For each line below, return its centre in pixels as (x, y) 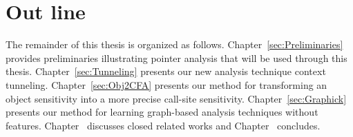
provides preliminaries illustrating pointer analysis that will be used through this (176, 57)
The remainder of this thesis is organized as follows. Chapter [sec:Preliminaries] (174, 44)
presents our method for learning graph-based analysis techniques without (162, 112)
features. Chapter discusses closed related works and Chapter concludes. (163, 125)
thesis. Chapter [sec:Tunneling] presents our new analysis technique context (166, 71)
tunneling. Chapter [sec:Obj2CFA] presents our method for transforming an (166, 84)
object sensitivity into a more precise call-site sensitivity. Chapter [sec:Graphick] (176, 98)
